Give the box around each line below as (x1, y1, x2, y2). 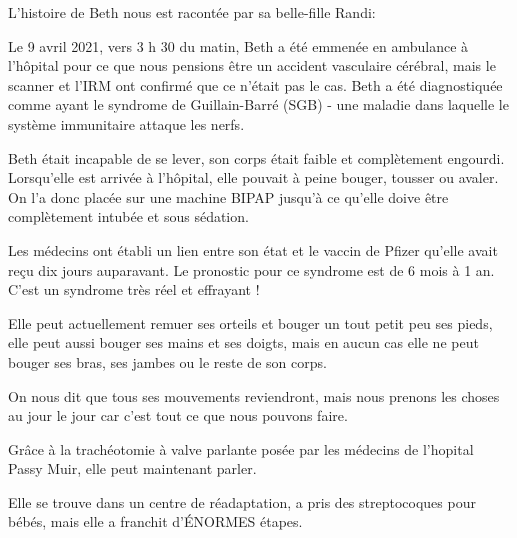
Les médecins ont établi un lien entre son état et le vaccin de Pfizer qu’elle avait (8, 239, 498, 260)
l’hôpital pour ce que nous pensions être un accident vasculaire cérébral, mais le (8, 55, 496, 76)
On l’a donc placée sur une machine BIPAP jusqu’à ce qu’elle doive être (8, 186, 449, 207)
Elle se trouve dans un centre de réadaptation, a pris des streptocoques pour (8, 491, 476, 512)
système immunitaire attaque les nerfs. (8, 113, 245, 134)
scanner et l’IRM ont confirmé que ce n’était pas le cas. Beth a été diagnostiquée (8, 74, 503, 95)
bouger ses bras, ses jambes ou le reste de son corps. (8, 351, 327, 372)
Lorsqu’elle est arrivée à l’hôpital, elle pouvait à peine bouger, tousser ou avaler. (8, 167, 499, 188)
